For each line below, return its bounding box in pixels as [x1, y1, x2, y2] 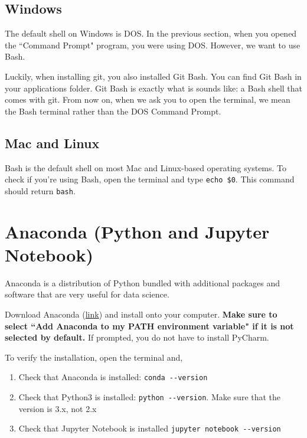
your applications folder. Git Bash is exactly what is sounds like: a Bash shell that [5, 81, 303, 94]
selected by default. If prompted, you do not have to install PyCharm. [5, 331, 269, 344]
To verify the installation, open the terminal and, [5, 351, 183, 363]
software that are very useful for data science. [5, 288, 169, 300]
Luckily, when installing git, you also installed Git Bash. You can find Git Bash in [5, 70, 302, 82]
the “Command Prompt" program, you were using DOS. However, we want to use [5, 38, 301, 51]
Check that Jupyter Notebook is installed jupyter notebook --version [18, 422, 281, 434]
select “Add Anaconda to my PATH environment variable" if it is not [5, 319, 294, 332]
